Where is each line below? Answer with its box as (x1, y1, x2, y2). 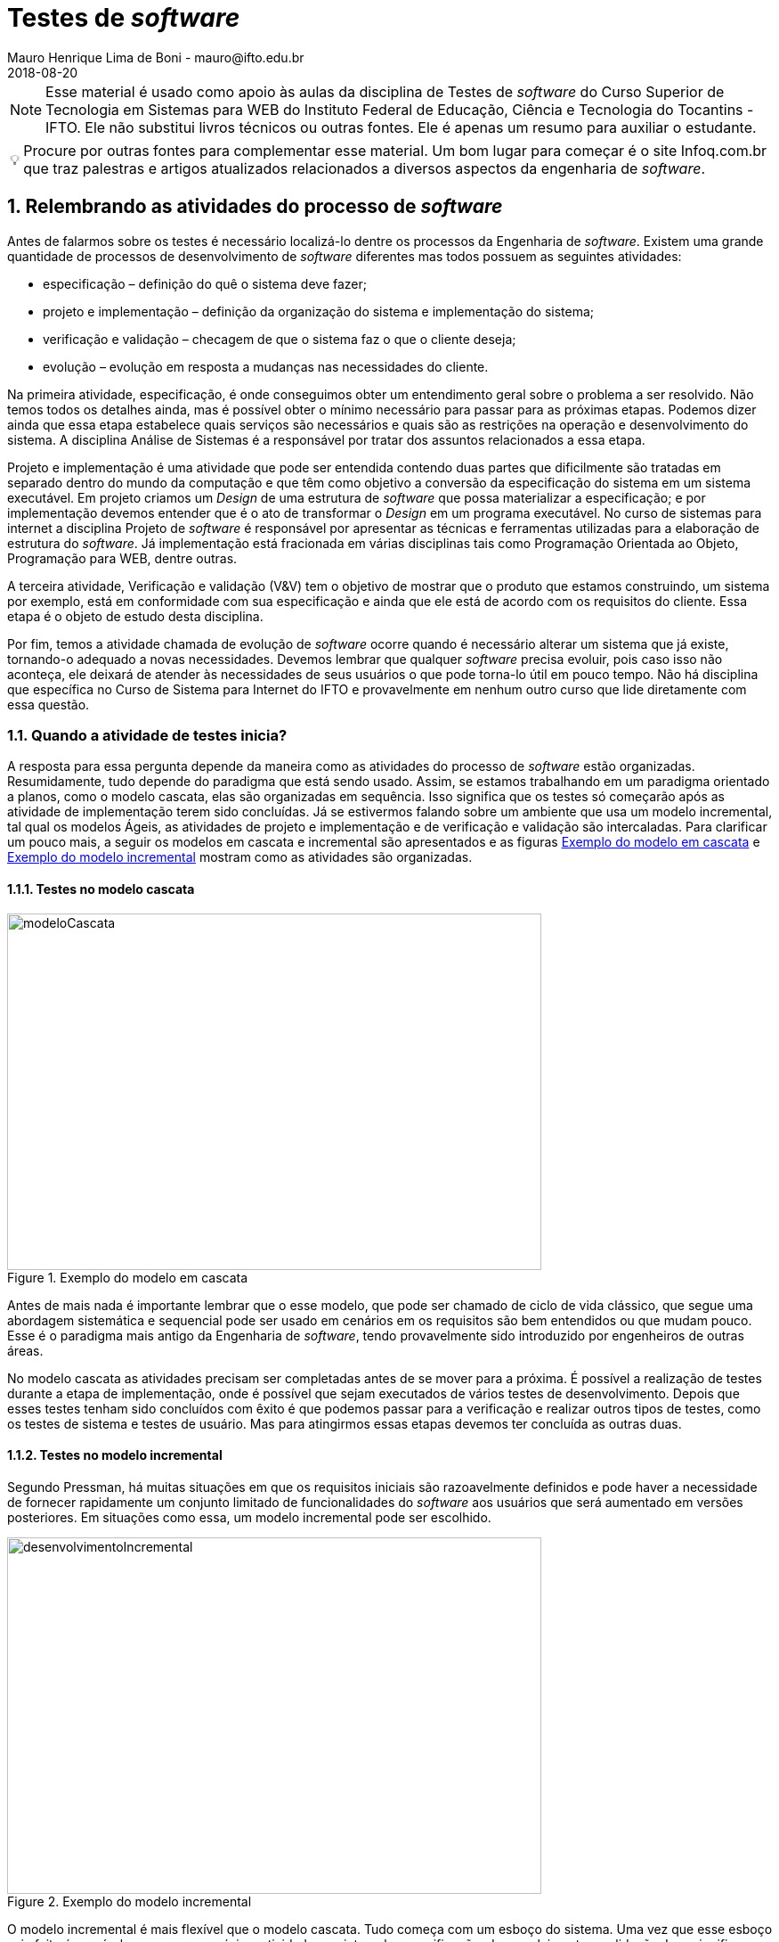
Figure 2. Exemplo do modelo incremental (7, 1893, 252, 1909)
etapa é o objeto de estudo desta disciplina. (7, 608, 264, 624)
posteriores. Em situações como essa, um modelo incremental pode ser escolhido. (7, 1509, 491, 1525)
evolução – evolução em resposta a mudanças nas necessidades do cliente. (43, 358, 489, 374)
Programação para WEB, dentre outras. (7, 550, 238, 566)
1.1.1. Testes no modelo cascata (7, 881, 195, 897)
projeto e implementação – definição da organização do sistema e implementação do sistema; (43, 303, 595, 319)
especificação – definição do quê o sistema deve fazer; (43, 275, 367, 291)
